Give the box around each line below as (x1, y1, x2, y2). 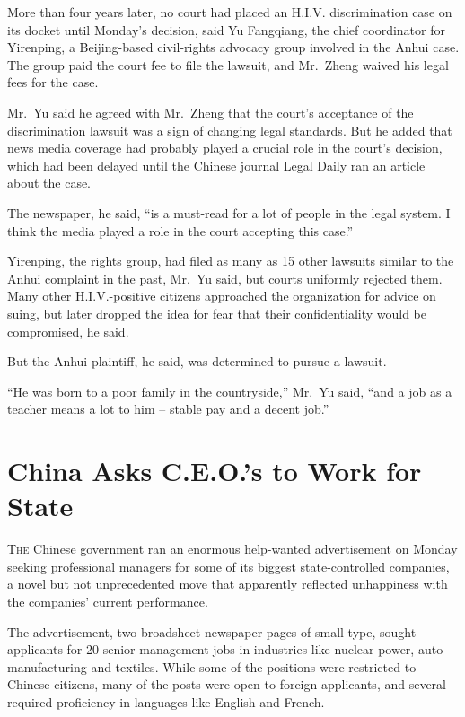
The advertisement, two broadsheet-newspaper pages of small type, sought (7, 622, 417, 641)
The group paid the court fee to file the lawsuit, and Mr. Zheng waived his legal (7, 55, 449, 74)
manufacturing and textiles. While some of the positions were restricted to (7, 657, 417, 676)
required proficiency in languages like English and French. (7, 692, 325, 711)
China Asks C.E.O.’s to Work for (7, 452, 422, 489)
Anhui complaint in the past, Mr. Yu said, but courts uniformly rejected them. (7, 268, 443, 287)
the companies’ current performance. (7, 591, 208, 610)
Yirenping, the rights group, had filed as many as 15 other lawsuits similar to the (7, 251, 454, 270)
